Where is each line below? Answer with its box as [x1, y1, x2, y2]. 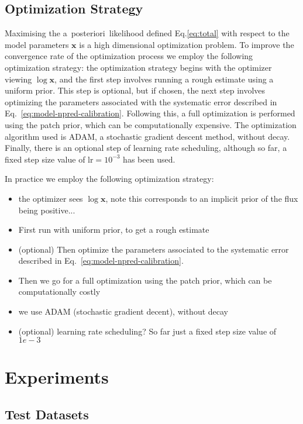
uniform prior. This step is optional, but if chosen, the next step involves [5, 84, 266, 96]
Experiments [5, 365, 109, 389]
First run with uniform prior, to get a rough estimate [18, 223, 209, 236]
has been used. [123, 153, 175, 165]
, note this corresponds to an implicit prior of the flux [105, 192, 298, 204]
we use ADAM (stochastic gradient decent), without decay [18, 305, 228, 318]
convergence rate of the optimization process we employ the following [5, 50, 253, 62]
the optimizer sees [18, 192, 83, 204]
